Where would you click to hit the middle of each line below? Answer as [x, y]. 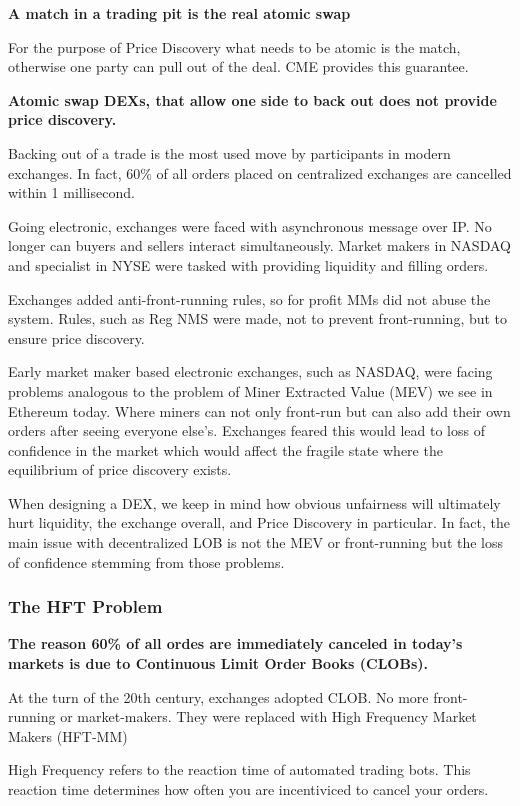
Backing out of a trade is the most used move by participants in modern [229, 152]
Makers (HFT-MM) [68, 735]
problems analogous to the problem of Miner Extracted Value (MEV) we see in [250, 390]
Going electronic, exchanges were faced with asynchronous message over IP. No [250, 225]
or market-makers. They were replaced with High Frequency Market [268, 716]
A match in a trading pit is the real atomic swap [179, 13]
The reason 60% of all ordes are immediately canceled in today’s [235, 643]
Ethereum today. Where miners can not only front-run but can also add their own [259, 410]
